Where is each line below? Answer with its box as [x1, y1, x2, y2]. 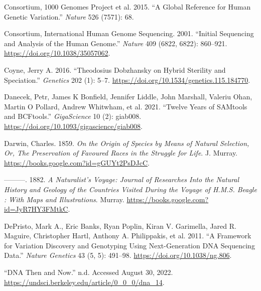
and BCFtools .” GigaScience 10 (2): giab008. [4, 111, 142, 121]
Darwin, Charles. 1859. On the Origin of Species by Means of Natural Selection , [4, 137, 249, 148]
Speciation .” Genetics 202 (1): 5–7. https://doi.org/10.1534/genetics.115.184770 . [4, 74, 250, 85]
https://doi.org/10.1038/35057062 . [4, 48, 110, 58]
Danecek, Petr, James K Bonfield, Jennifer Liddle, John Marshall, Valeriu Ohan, [4, 91, 252, 102]
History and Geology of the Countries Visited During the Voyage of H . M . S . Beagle [4, 184, 257, 194]
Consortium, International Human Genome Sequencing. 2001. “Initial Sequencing [4, 28, 254, 39]
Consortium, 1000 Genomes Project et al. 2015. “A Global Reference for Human [4, 2, 251, 12]
